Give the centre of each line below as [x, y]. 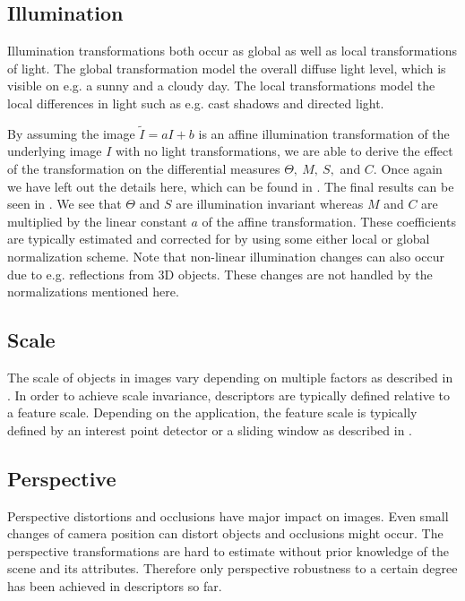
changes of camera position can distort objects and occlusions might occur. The [225, 533]
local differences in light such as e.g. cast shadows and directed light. [196, 103]
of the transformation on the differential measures [144, 168]
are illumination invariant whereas [270, 204]
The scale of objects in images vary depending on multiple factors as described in [230, 377]
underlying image [55, 151]
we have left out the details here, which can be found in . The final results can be [231, 186]
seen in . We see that [65, 204]
